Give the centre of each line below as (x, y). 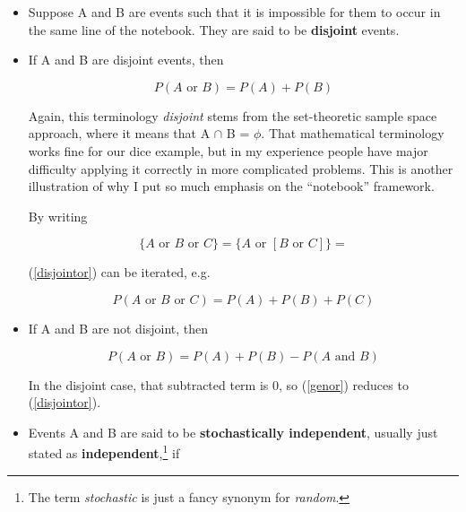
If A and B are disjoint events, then (126, 60)
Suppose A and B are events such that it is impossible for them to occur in (234, 12)
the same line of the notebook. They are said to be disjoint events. (214, 29)
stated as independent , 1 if (104, 451)
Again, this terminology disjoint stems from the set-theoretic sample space (233, 115)
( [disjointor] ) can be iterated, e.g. (119, 272)
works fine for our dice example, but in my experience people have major (228, 150)
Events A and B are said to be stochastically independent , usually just (233, 432)
